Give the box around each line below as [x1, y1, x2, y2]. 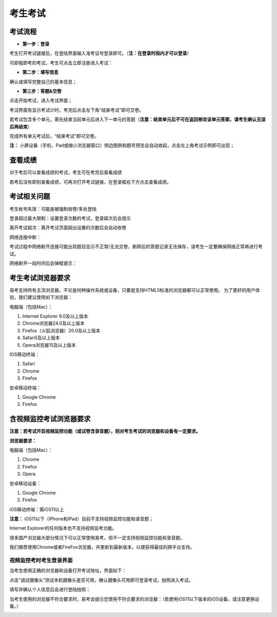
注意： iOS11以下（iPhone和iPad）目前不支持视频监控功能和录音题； [9, 516, 154, 522]
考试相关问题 [9, 192, 50, 201]
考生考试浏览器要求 [9, 273, 70, 282]
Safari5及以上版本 [22, 334, 60, 341]
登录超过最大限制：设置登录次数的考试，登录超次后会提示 [9, 215, 131, 221]
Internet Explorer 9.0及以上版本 [22, 313, 88, 319]
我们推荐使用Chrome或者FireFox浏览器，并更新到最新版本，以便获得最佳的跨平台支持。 [9, 544, 195, 550]
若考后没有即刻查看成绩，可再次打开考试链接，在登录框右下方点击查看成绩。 [9, 179, 171, 185]
